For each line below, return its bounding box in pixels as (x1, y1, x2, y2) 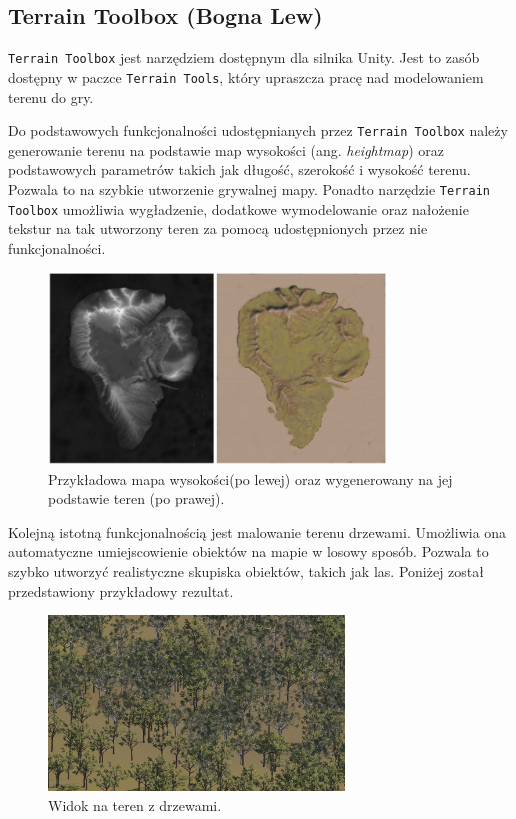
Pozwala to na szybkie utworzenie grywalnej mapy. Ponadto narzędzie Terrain (8, 178, 490, 199)
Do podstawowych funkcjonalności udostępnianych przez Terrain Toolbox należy (8, 120, 508, 141)
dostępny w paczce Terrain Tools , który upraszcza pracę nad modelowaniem (8, 66, 484, 87)
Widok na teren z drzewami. (48, 795, 222, 816)
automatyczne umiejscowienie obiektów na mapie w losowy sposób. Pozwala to (8, 541, 489, 562)
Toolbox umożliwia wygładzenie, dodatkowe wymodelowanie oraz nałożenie (8, 198, 469, 219)
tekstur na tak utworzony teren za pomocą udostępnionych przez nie (8, 218, 428, 239)
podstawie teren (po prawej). (48, 488, 225, 509)
